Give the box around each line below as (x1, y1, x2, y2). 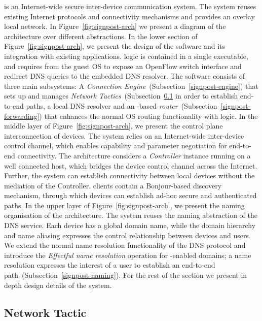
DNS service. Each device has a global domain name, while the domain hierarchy (4, 220, 256, 231)
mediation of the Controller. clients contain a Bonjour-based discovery (4, 180, 222, 190)
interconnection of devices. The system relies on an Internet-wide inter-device (4, 130, 244, 141)
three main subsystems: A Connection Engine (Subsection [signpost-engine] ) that (4, 80, 258, 91)
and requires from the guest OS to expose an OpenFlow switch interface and (4, 60, 242, 71)
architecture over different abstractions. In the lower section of (4, 30, 198, 41)
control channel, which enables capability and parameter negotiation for (4, 140, 227, 151)
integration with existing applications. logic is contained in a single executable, (4, 50, 248, 61)
